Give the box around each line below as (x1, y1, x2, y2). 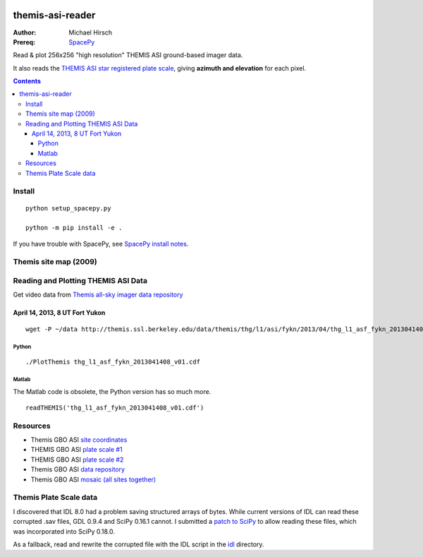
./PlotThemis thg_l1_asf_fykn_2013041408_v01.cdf (25, 358, 201, 366)
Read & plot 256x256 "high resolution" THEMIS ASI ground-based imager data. (13, 51, 243, 59)
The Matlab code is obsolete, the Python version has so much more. (13, 387, 211, 395)
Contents (13, 77, 42, 85)
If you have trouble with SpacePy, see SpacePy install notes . (13, 239, 189, 248)
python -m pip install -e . (25, 224, 123, 232)
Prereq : (13, 37, 35, 46)
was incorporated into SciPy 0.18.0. (13, 527, 116, 536)
